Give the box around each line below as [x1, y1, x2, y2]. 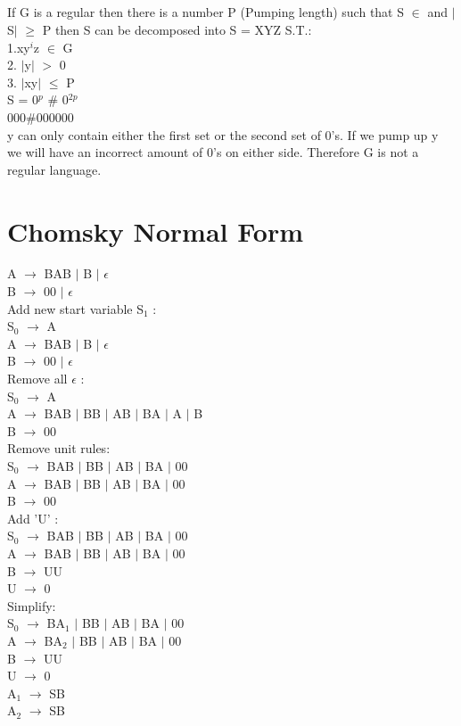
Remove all [7, 369, 68, 388]
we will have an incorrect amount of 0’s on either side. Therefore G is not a [7, 143, 419, 161]
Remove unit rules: [7, 439, 111, 458]
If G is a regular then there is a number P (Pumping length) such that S [7, 3, 405, 21]
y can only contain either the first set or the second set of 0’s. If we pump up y [7, 125, 439, 144]
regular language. [7, 160, 102, 178]
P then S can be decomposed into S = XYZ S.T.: [42, 20, 312, 38]
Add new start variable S [7, 299, 144, 318]
